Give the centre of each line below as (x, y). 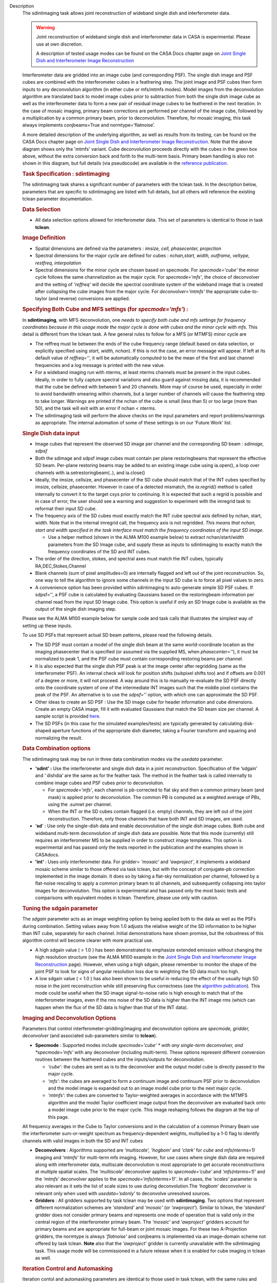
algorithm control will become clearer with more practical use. (88, 940)
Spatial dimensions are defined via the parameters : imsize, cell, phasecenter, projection (128, 248)
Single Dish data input (51, 433)
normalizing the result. (59, 738)
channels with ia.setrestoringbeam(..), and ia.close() (90, 473)
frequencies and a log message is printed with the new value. (100, 365)
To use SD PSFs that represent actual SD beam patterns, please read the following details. (117, 635)
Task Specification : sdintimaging (66, 174)
